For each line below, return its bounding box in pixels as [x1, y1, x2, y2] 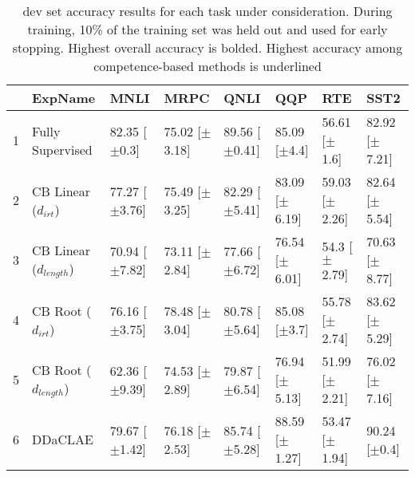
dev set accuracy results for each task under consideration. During [22, 2, 393, 20]
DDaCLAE [32, 430, 93, 448]
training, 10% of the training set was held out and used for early [27, 20, 388, 38]
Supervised [32, 140, 93, 159]
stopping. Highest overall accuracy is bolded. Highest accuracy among [12, 38, 403, 57]
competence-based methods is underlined [93, 57, 322, 75]
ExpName [32, 89, 96, 107]
